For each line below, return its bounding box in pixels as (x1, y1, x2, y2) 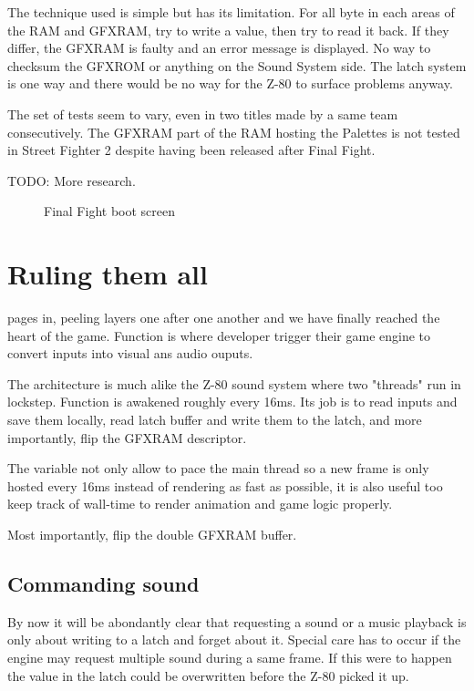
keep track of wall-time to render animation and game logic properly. (7, 494, 393, 513)
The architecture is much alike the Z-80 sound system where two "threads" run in (7, 374, 461, 393)
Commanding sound (7, 569, 200, 597)
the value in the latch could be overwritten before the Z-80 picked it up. (7, 665, 409, 685)
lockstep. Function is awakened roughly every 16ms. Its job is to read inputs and (7, 392, 458, 411)
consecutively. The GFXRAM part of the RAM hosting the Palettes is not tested (7, 122, 460, 141)
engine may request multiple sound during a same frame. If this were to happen (7, 647, 452, 666)
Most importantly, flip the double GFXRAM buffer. (7, 525, 297, 543)
